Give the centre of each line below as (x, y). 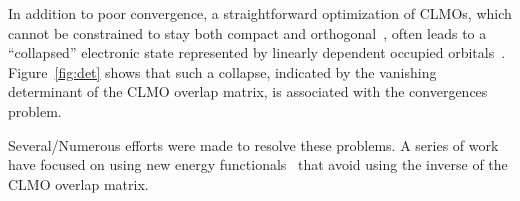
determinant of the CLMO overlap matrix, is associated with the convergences (248, 91)
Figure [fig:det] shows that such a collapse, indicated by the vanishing (222, 71)
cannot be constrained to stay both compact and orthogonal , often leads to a (247, 32)
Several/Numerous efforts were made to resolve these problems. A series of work (253, 144)
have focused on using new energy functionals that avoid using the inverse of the (258, 164)
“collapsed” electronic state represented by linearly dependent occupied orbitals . (257, 52)
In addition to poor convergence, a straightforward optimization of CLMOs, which (260, 13)
